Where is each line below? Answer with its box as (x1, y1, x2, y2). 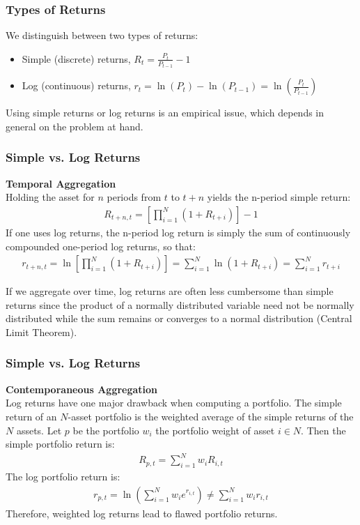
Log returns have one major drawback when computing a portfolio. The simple (6, 395, 342, 410)
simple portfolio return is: (6, 436, 115, 451)
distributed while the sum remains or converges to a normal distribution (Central (6, 311, 352, 326)
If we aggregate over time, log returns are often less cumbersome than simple (6, 284, 334, 298)
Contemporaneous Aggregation (6, 381, 158, 396)
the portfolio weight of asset (155, 423, 275, 437)
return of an (6, 409, 57, 423)
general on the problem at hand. (6, 119, 143, 133)
